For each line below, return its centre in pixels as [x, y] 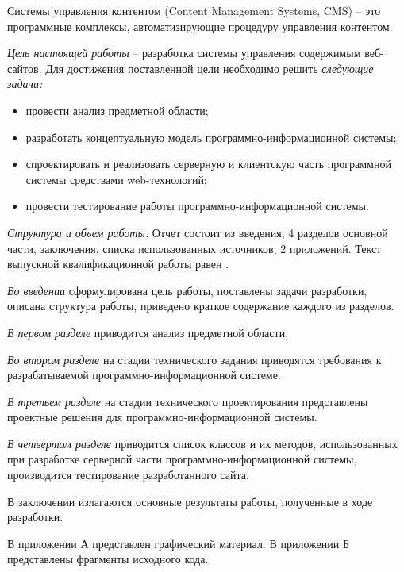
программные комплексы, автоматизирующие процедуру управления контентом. [200, 26]
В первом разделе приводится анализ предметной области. [148, 332]
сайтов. [25, 68]
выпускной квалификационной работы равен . [118, 264]
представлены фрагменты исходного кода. [108, 559]
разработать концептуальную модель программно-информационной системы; [211, 137]
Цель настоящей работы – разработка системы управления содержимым [184, 53]
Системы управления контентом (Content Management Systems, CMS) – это [194, 10]
